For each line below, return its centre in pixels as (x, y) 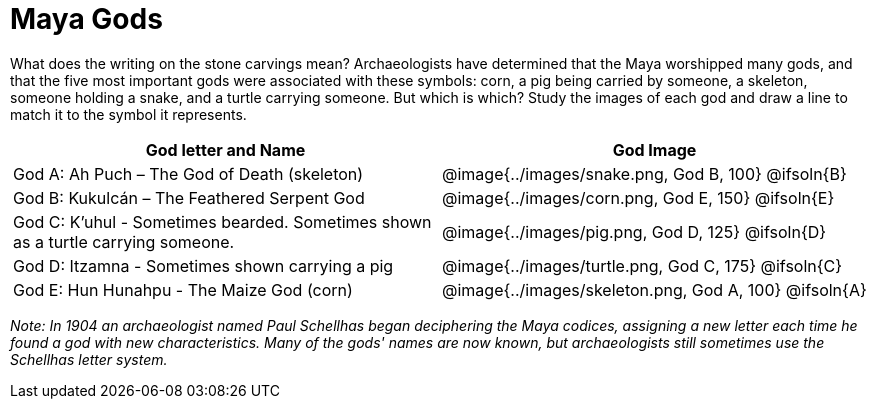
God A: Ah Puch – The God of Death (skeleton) (188, 173)
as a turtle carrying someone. (124, 241)
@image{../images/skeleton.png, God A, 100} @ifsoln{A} (654, 289)
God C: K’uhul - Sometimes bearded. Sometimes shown (222, 221)
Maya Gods (86, 19)
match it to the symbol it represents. (128, 114)
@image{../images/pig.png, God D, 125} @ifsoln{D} (634, 231)
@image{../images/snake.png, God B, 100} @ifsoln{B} (644, 173)
